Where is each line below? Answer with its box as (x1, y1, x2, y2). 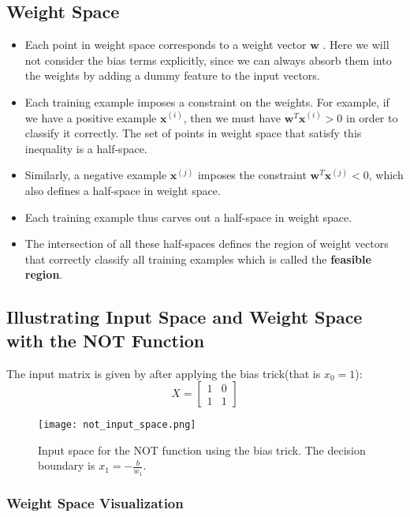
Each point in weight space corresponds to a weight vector (24, 36, 307, 53)
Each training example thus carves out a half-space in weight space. (24, 208, 352, 225)
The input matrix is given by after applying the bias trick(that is (6, 365, 321, 381)
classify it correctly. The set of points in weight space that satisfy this (24, 125, 362, 141)
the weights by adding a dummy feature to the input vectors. (24, 67, 320, 84)
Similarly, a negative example (24, 167, 167, 183)
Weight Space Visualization (6, 493, 184, 512)
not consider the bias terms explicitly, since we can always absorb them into (24, 51, 392, 68)
